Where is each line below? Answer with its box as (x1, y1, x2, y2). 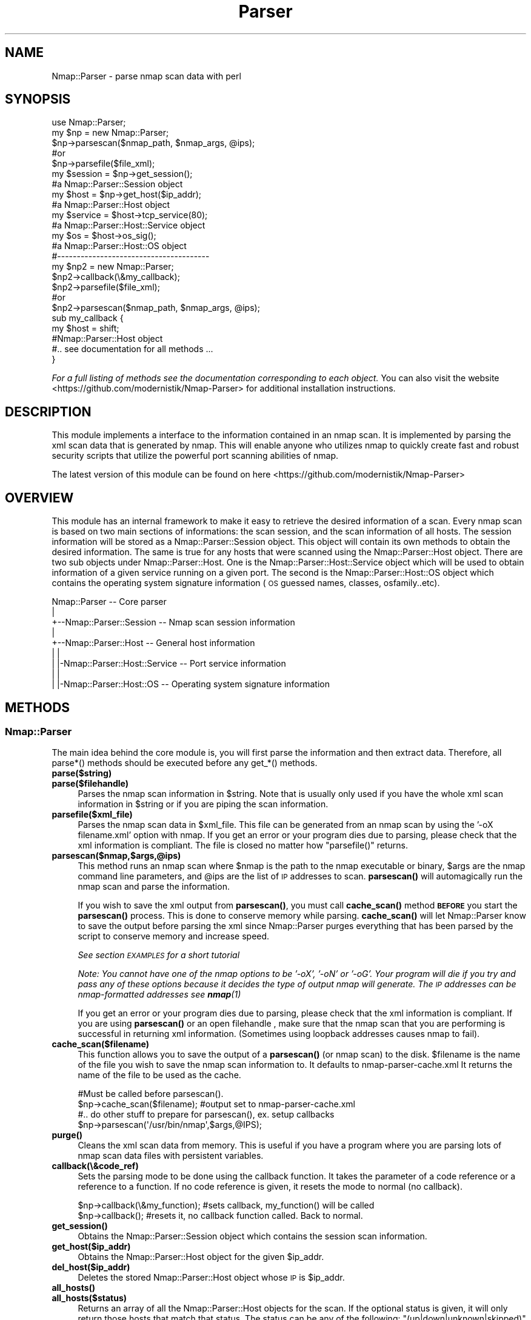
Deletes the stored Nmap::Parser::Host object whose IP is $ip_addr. (78, 1272, 345, 1283)
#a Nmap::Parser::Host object (52, 199, 170, 210)
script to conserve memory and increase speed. (78, 931, 270, 942)
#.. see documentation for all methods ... (52, 344, 213, 355)
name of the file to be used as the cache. (78, 1070, 241, 1081)
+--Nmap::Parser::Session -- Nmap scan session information (52, 617, 295, 628)
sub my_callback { (52, 313, 124, 324)
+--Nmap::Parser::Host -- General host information (52, 638, 255, 648)
